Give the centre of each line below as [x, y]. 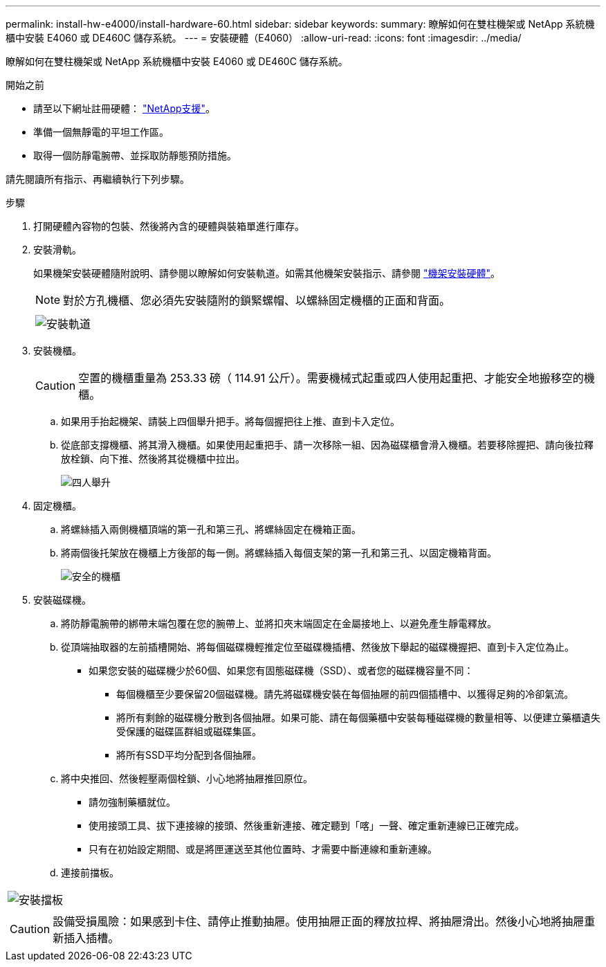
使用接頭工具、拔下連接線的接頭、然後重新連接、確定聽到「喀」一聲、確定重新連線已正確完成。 [306, 825]
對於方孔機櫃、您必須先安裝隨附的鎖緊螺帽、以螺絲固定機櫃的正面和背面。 [257, 300]
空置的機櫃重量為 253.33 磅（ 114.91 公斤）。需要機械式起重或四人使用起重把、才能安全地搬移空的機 [337, 378]
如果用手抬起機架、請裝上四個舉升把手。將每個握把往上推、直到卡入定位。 [230, 421]
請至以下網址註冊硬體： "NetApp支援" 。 [125, 108]
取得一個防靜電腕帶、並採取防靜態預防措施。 [135, 155]
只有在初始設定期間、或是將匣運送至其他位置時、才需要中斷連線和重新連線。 [263, 849]
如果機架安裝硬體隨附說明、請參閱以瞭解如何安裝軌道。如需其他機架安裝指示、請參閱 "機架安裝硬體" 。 [267, 273]
